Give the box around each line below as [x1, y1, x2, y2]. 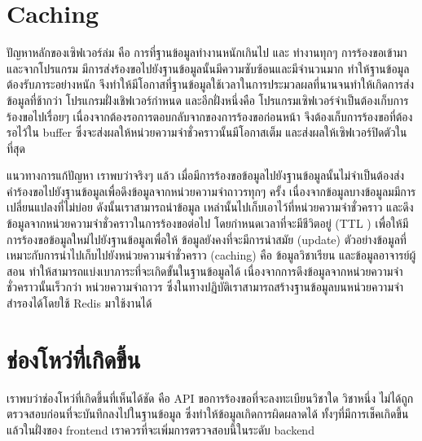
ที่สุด [7, 139, 25, 156]
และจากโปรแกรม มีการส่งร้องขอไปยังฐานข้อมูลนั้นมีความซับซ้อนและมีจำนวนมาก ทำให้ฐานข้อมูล [7, 59, 410, 76]
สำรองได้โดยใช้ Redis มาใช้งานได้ [7, 295, 152, 312]
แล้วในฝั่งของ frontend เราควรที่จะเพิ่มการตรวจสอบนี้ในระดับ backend [7, 421, 314, 438]
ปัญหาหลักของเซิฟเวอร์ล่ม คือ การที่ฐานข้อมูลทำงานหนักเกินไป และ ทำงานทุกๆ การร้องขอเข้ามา [7, 44, 407, 61]
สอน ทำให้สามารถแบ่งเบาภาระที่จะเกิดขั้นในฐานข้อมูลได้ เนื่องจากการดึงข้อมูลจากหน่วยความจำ [7, 262, 403, 279]
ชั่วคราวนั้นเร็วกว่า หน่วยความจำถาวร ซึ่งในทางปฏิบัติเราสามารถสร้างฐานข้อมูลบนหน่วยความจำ [7, 278, 404, 295]
